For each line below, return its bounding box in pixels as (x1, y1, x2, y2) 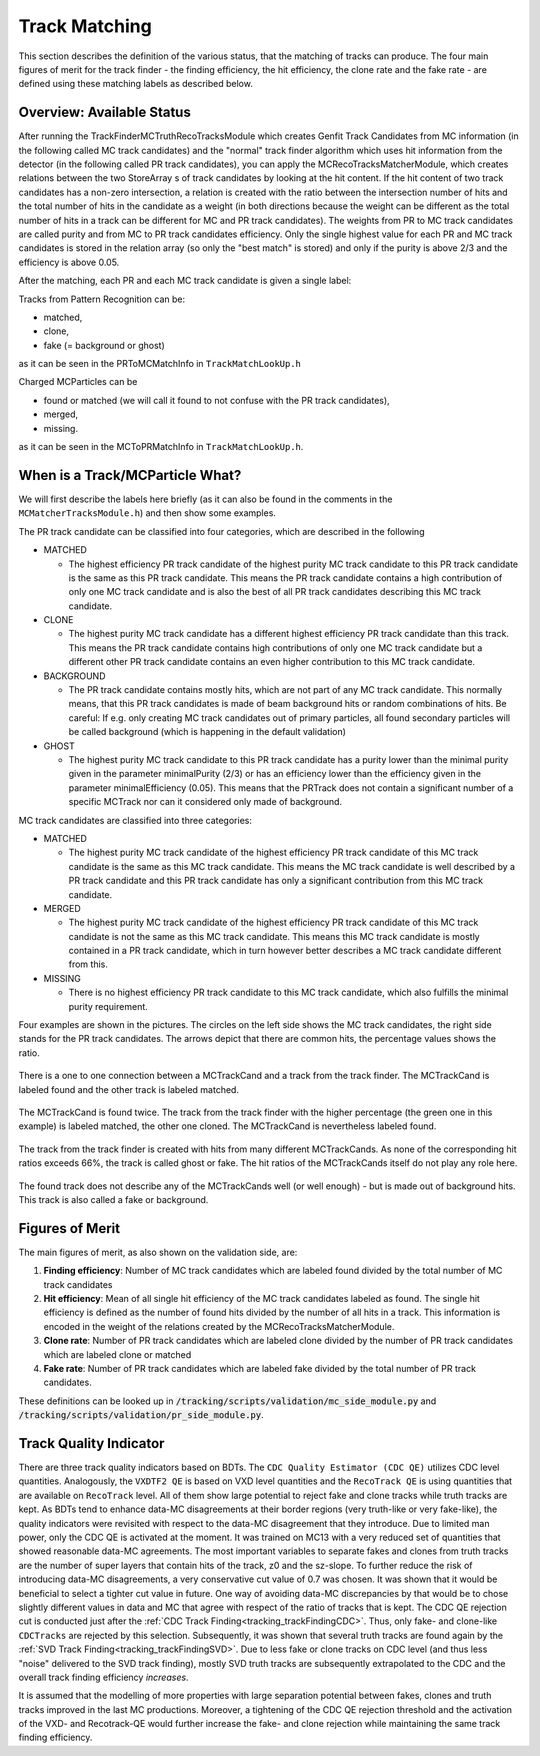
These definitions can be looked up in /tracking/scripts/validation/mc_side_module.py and (18, 1395, 437, 1407)
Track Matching (18, 15, 152, 37)
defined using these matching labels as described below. (18, 78, 254, 90)
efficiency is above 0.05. (18, 256, 120, 268)
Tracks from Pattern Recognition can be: (18, 293, 186, 305)
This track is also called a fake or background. (18, 1193, 209, 1205)
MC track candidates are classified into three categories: (18, 814, 252, 826)
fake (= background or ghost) (43, 339, 165, 351)
